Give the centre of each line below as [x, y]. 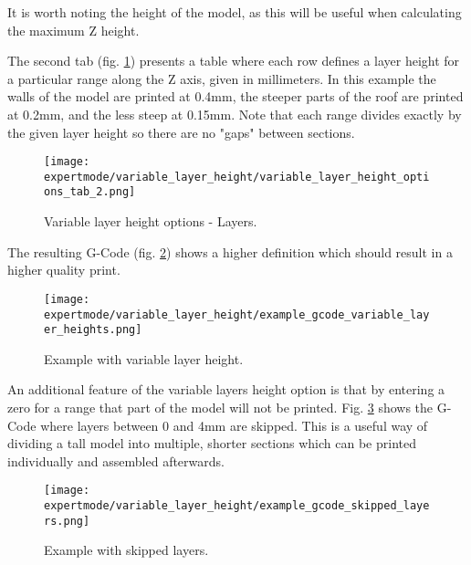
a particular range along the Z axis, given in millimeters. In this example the [222, 78]
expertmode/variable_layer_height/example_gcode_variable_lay [237, 314]
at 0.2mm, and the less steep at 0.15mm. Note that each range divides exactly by [235, 114]
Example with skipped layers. [126, 550]
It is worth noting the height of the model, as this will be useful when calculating [235, 12]
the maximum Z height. [73, 30]
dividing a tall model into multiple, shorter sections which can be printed [212, 443]
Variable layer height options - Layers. [151, 221]
